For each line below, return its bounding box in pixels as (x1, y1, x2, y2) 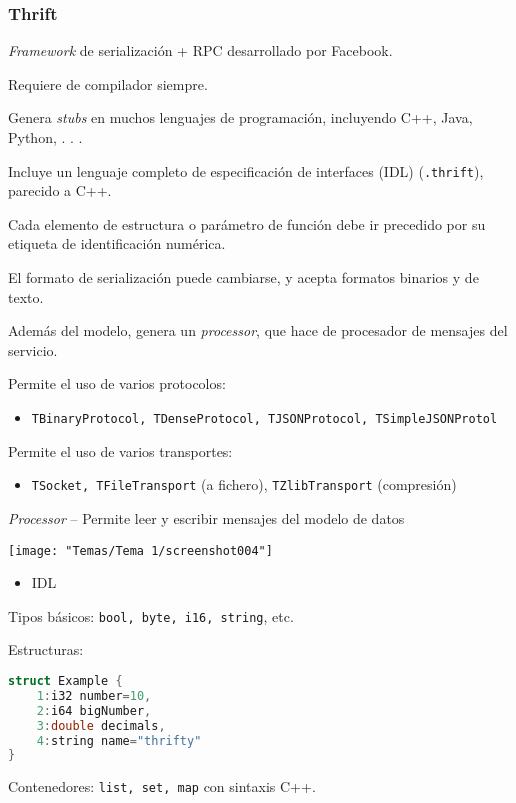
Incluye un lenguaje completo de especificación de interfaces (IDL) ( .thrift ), (8, 160, 484, 181)
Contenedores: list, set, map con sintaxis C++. (8, 776, 316, 797)
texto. (8, 286, 44, 307)
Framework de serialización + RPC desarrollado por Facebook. (8, 40, 393, 61)
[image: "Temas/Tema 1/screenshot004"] (8, 543, 273, 558)
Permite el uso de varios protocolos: (8, 373, 226, 394)
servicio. (8, 339, 58, 360)
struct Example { (8, 674, 123, 688)
